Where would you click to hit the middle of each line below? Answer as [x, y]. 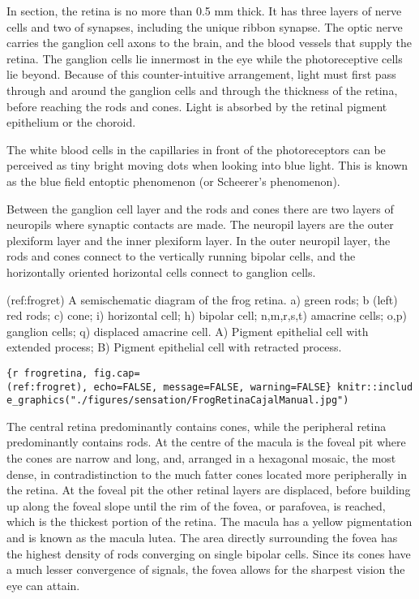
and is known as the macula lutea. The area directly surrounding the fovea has [202, 537]
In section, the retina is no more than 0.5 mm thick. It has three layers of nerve [204, 11]
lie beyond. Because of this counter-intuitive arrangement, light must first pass [201, 74]
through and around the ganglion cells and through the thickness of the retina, [202, 90]
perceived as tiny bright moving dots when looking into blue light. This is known [207, 165]
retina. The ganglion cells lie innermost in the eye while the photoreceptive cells [205, 58]
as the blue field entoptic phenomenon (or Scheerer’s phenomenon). [173, 181]
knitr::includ [375, 387]
